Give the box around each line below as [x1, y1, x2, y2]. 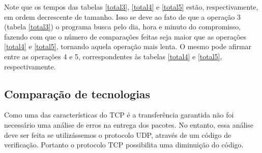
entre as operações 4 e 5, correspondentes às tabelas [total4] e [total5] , [4, 51, 222, 61]
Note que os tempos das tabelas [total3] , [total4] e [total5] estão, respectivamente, [4, 2, 258, 12]
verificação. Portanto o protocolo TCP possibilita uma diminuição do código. [4, 139, 244, 150]
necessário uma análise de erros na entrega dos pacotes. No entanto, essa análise [4, 119, 253, 130]
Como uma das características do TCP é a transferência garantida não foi [4, 109, 234, 120]
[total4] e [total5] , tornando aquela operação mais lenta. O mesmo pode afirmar [4, 41, 252, 52]
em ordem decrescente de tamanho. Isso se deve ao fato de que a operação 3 [4, 11, 241, 22]
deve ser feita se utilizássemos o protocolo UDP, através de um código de [4, 129, 231, 140]
